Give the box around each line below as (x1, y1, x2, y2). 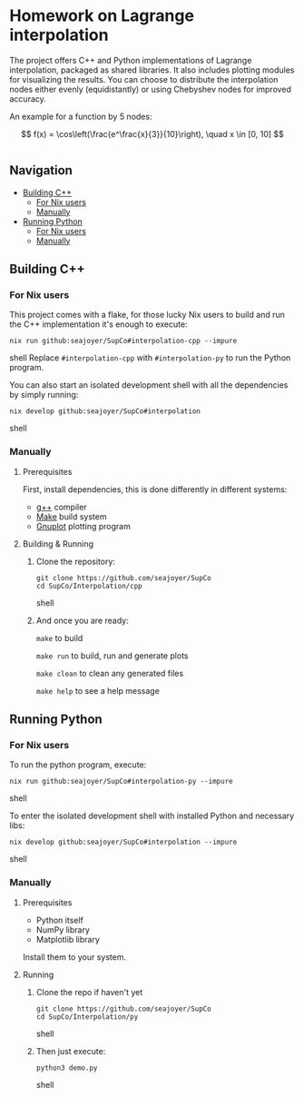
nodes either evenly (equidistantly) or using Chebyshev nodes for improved (9, 84, 292, 94)
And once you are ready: (35, 615, 129, 626)
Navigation (9, 163, 73, 178)
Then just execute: (35, 1045, 106, 1056)
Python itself (35, 914, 84, 925)
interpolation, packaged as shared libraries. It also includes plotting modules (9, 64, 295, 75)
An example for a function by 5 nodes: (9, 111, 152, 122)
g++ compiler (35, 501, 88, 512)
